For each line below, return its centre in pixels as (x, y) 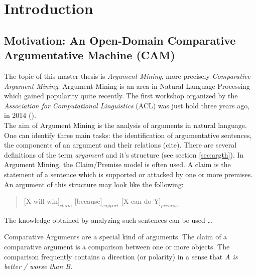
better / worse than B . (38, 266)
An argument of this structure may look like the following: (94, 184)
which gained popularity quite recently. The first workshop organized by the (121, 96)
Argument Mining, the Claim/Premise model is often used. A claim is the (117, 164)
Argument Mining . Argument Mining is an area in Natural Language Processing (127, 86)
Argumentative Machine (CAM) (90, 55)
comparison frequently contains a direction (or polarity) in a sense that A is (121, 256)
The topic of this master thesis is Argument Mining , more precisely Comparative (127, 76)
